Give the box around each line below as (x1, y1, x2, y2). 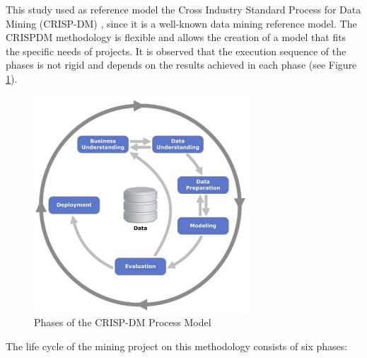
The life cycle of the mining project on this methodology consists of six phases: (6, 338, 348, 353)
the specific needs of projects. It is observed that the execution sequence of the (6, 43, 346, 58)
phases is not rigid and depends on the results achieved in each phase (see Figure (6, 57, 357, 72)
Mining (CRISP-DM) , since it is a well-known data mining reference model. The (6, 16, 357, 30)
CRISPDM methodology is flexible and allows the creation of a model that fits (6, 30, 346, 45)
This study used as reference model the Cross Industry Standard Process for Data (6, 2, 361, 16)
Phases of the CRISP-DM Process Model (34, 315, 211, 330)
